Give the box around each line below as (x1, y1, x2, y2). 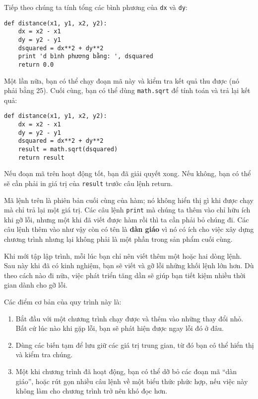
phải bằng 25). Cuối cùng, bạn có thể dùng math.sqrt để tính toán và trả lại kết (4, 85, 251, 96)
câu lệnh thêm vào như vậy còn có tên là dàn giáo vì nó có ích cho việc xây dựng (4, 224, 254, 234)
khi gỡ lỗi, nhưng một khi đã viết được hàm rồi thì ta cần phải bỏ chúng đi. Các (4, 214, 249, 224)
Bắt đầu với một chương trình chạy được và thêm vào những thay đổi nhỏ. (15, 313, 244, 323)
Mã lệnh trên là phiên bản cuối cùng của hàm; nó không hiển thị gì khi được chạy (4, 195, 254, 205)
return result (18, 154, 64, 161)
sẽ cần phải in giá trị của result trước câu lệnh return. (4, 178, 173, 188)
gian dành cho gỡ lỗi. (4, 280, 67, 290)
